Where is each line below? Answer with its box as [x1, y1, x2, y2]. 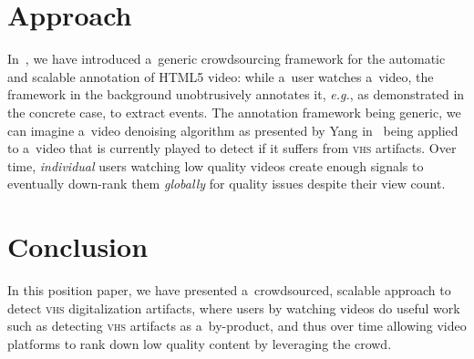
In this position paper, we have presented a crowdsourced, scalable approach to [7, 281, 451, 299]
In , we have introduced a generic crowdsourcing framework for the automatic [7, 49, 446, 68]
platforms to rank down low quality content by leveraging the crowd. [7, 333, 392, 353]
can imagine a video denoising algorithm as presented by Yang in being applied [7, 120, 459, 139]
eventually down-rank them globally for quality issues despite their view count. [7, 174, 446, 193]
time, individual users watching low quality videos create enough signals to [7, 156, 424, 175]
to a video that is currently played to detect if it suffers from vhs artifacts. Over [7, 138, 457, 158]
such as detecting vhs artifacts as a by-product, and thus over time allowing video [7, 316, 467, 335]
